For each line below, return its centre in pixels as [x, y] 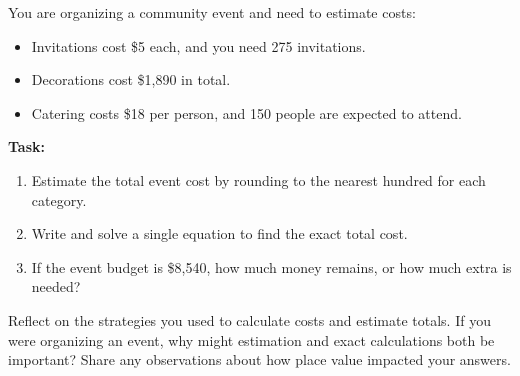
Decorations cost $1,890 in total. [131, 79]
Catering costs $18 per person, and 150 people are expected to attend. [246, 112]
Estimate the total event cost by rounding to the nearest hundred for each [258, 179]
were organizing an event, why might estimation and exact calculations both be [251, 339]
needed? [56, 286]
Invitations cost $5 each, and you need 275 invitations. [198, 45]
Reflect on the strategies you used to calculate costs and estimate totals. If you [249, 319]
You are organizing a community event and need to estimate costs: [212, 12]
